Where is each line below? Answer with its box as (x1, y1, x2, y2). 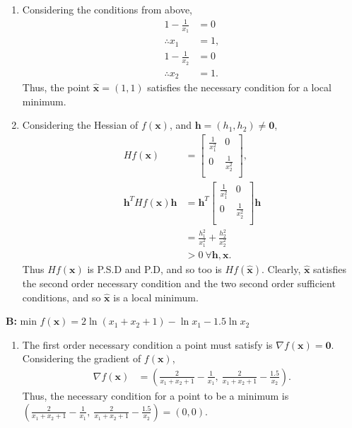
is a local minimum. (113, 289, 199, 304)
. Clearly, (262, 261, 301, 276)
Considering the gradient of (22, 351, 141, 366)
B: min (6, 313, 37, 328)
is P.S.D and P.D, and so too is (87, 261, 222, 276)
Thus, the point (22, 80, 90, 95)
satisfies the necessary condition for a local (147, 80, 332, 95)
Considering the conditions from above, (22, 2, 192, 16)
